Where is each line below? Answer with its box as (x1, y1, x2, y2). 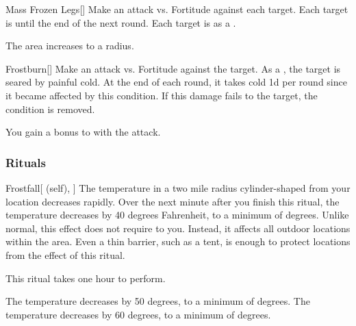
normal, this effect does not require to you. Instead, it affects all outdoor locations (5, 221, 351, 235)
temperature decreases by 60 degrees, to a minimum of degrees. (5, 307, 271, 321)
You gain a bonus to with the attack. (5, 125, 161, 139)
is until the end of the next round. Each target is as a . (5, 15, 236, 29)
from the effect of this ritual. (5, 247, 125, 262)
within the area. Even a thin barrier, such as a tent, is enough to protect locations (5, 234, 351, 249)
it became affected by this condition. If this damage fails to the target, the (5, 88, 318, 102)
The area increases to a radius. (5, 38, 134, 53)
